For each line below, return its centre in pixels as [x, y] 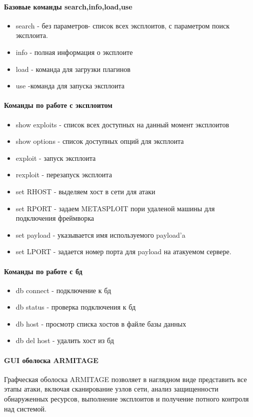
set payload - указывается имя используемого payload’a [100, 234]
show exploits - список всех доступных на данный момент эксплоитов [122, 124]
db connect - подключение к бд [63, 290]
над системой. [25, 408]
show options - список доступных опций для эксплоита [100, 141]
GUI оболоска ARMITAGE [51, 360]
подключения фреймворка [55, 218]
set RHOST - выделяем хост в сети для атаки [85, 191]
